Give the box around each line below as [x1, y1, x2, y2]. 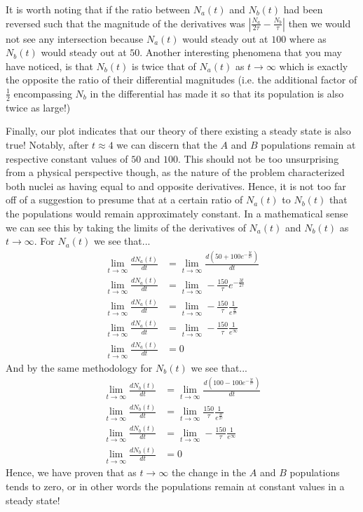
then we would [288, 15, 351, 30]
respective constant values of [6, 151, 128, 166]
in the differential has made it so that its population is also [90, 86, 344, 100]
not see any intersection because [6, 31, 144, 46]
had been [283, 2, 323, 16]
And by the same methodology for [6, 360, 153, 375]
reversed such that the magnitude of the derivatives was [6, 15, 245, 30]
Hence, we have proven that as [6, 465, 137, 480]
